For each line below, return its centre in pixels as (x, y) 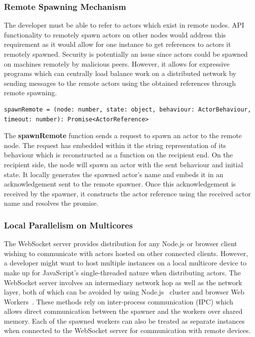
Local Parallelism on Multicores (69, 225)
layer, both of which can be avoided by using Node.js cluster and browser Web (124, 292)
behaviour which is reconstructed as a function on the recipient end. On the (118, 155)
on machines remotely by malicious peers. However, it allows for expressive (117, 63)
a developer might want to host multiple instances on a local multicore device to (125, 263)
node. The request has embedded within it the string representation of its (115, 145)
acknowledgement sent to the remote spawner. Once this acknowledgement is (120, 184)
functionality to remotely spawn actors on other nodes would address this (115, 34)
